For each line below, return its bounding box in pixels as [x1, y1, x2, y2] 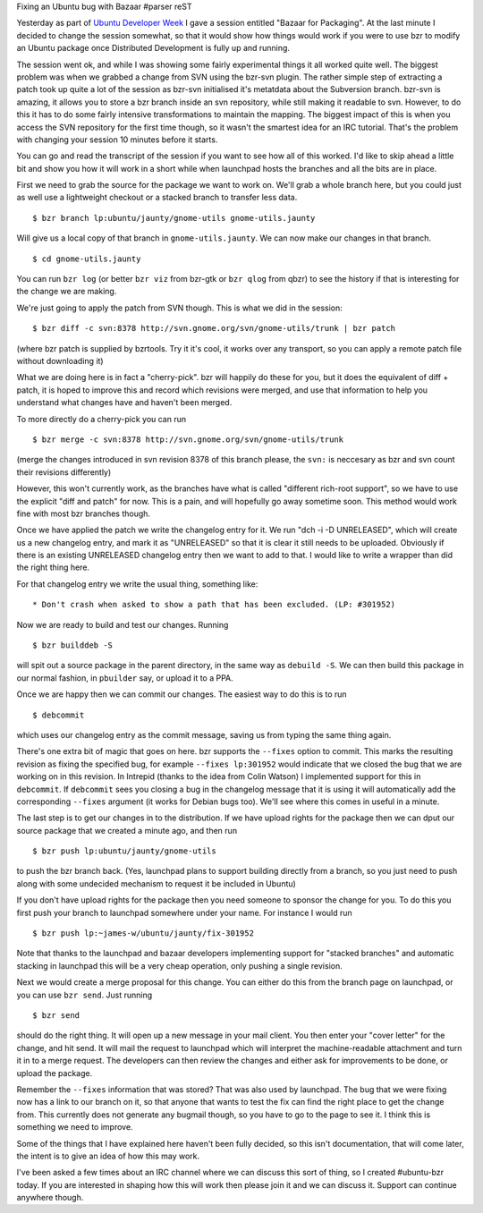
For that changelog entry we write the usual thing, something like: [16, 578, 258, 590]
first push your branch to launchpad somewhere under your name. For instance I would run [16, 907, 352, 918]
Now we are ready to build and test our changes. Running [16, 619, 229, 630]
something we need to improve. [16, 1122, 133, 1132]
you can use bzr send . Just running [16, 989, 153, 1000]
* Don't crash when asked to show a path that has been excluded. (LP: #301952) [32, 599, 396, 610]
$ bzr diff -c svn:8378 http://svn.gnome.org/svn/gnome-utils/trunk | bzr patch [32, 323, 396, 334]
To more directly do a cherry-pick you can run [16, 413, 187, 424]
